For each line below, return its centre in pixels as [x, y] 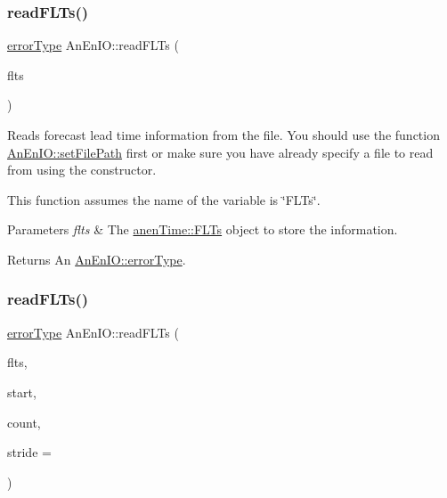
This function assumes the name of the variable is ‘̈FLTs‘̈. [164, 199]
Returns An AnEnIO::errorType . [97, 259]
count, [24, 422]
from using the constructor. [82, 170]
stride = [29, 452]
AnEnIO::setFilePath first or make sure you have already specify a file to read [220, 152]
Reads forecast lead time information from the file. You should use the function [223, 135]
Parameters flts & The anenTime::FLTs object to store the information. [203, 229]
